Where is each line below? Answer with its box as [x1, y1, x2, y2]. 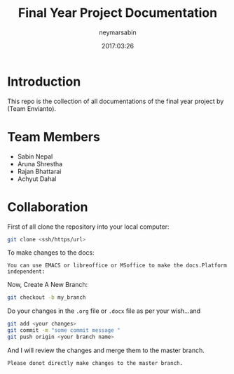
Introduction [7, 74, 81, 89]
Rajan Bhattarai [17, 167, 62, 175]
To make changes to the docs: [7, 248, 95, 257]
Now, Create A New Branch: [7, 281, 88, 289]
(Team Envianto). [7, 104, 57, 113]
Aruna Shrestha [17, 159, 63, 168]
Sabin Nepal [17, 152, 53, 161]
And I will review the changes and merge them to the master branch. [7, 346, 205, 354]
